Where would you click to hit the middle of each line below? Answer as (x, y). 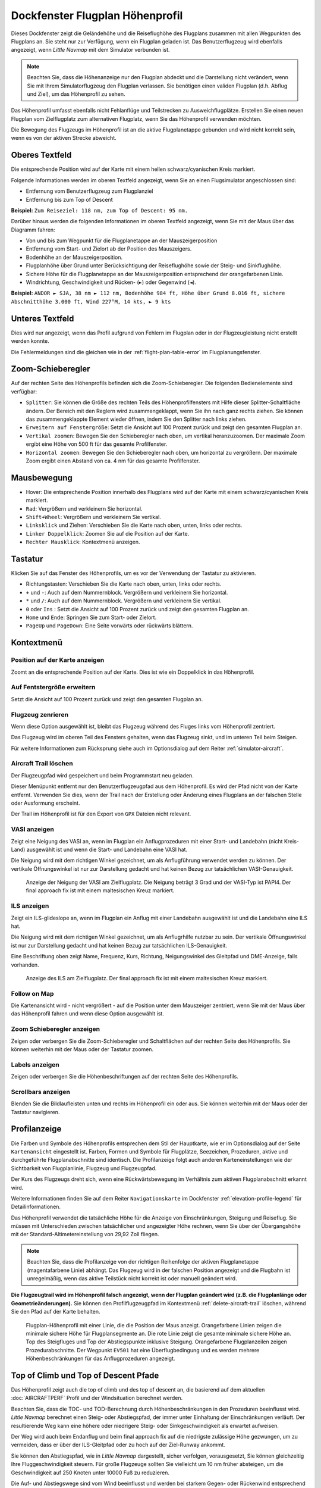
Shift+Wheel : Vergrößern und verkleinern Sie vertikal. (94, 517)
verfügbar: (24, 391)
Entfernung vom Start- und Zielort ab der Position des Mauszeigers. (109, 249)
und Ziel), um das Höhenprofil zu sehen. (76, 94)
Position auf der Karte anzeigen (58, 660)
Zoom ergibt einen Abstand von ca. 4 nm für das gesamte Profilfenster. (113, 461)
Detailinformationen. (36, 1207)
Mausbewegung (42, 478)
